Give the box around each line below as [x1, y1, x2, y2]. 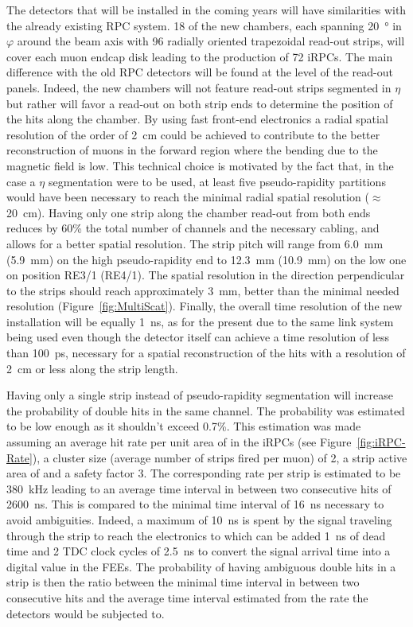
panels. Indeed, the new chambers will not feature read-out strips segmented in [6, 79, 392, 95]
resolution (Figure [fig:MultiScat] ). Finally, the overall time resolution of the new [6, 298, 403, 314]
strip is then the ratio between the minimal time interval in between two [6, 574, 360, 590]
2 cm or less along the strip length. [6, 360, 178, 376]
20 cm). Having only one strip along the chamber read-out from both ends [6, 204, 371, 220]
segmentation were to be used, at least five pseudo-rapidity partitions [48, 173, 386, 189]
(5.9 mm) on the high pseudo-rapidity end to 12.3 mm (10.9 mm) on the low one [6, 251, 407, 267]
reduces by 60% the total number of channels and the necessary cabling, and [6, 220, 380, 236]
